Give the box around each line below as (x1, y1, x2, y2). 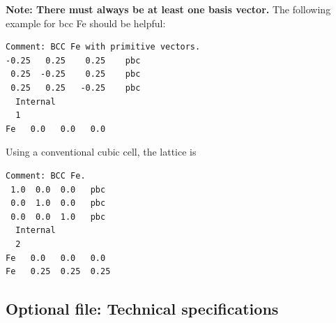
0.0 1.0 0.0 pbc (10, 198, 106, 209)
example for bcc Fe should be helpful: (6, 15, 166, 30)
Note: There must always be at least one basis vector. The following (6, 2, 331, 16)
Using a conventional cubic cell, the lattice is (6, 144, 197, 159)
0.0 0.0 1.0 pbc (10, 211, 106, 222)
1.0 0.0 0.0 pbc (10, 184, 106, 195)
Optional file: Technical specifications (6, 298, 279, 320)
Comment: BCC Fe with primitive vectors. (6, 42, 201, 52)
